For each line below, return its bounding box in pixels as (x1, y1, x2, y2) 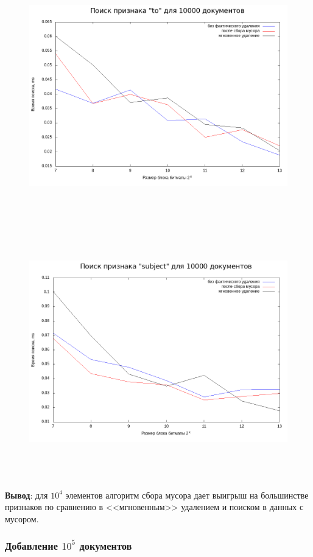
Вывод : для (5, 488, 48, 501)
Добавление (5, 538, 58, 553)
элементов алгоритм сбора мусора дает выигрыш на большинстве (65, 488, 309, 501)
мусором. (5, 512, 39, 525)
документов (79, 538, 132, 553)
